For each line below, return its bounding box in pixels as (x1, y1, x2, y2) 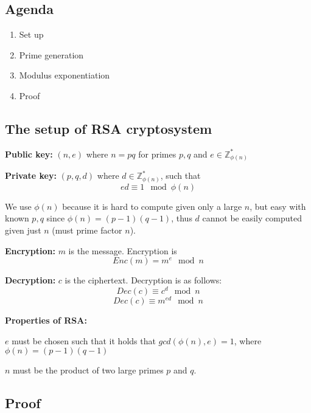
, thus (171, 212, 192, 224)
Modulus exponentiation (19, 69, 110, 82)
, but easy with (250, 200, 306, 212)
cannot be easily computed (202, 212, 302, 224)
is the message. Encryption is (68, 244, 177, 257)
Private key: (5, 169, 57, 182)
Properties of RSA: (5, 313, 87, 326)
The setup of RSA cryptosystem (5, 119, 212, 137)
